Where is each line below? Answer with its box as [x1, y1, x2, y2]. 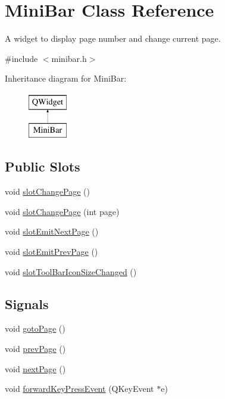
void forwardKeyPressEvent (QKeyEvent [5, 382, 154, 395]
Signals [5, 294, 49, 313]
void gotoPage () [5, 322, 65, 335]
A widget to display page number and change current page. [5, 32, 221, 45]
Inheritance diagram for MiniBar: [5, 72, 127, 85]
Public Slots [5, 157, 80, 176]
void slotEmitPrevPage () [5, 245, 98, 258]
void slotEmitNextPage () [5, 225, 99, 238]
